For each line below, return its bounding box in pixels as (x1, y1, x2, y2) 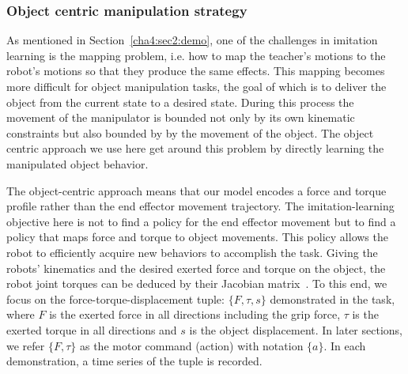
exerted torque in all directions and (6, 321, 177, 338)
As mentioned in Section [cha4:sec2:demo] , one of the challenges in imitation (6, 32, 378, 48)
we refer (6, 337, 45, 353)
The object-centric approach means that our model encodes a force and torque (6, 182, 387, 198)
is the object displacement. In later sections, (189, 321, 402, 338)
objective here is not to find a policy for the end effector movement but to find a (6, 213, 396, 229)
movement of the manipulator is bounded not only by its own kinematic (6, 109, 355, 126)
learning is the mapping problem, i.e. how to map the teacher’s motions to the (6, 47, 386, 63)
